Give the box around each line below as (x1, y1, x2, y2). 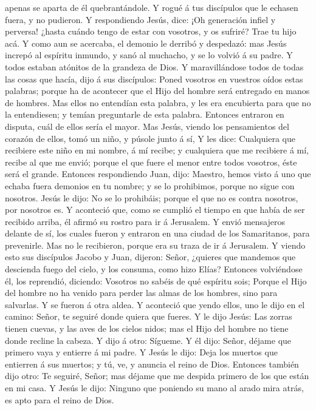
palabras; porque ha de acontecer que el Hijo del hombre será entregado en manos (5, 84, 310, 97)
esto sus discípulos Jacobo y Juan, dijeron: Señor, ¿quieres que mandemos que (5, 250, 296, 263)
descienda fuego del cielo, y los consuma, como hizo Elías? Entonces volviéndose (5, 263, 303, 275)
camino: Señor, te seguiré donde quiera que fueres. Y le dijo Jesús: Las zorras (5, 310, 292, 323)
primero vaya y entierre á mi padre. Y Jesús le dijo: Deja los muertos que (5, 346, 278, 358)
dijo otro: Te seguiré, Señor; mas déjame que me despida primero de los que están (5, 369, 309, 382)
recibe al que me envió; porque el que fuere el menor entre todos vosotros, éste (5, 155, 297, 168)
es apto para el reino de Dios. (5, 393, 114, 406)
